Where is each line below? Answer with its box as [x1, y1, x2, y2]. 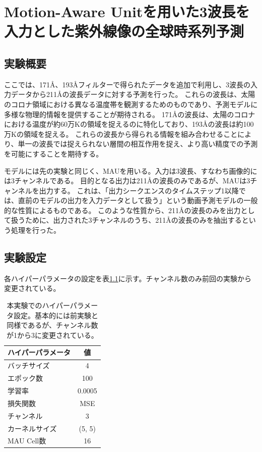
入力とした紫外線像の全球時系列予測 [4, 21, 244, 41]
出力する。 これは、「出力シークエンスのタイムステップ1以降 [39, 185, 239, 195]
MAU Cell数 [8, 435, 46, 446]
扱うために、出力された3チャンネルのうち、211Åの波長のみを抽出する [11, 215, 242, 225]
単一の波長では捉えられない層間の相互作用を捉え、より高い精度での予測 [18, 138, 258, 149]
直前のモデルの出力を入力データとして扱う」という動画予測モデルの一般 [18, 195, 258, 206]
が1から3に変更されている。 [7, 329, 98, 340]
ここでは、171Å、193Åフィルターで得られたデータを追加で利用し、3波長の [4, 79, 250, 89]
